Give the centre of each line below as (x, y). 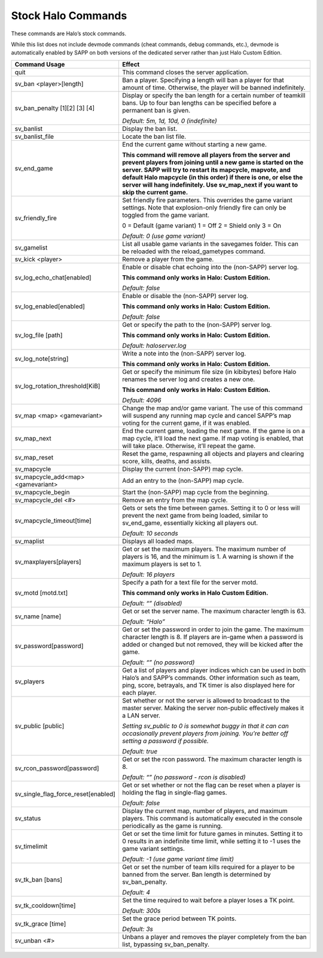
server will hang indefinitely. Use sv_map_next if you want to (210, 184)
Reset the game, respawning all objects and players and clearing (213, 454)
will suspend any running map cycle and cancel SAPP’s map (206, 415)
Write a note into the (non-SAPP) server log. (184, 353)
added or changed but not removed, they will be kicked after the (212, 644)
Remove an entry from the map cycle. (175, 500)
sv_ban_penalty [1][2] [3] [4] (55, 108)
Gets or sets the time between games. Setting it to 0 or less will (211, 507)
